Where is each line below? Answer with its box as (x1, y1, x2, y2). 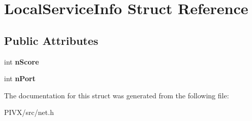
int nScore (4, 56, 39, 67)
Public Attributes (4, 32, 99, 48)
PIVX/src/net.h (4, 107, 54, 117)
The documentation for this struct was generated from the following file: (4, 90, 229, 100)
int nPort (4, 73, 36, 84)
